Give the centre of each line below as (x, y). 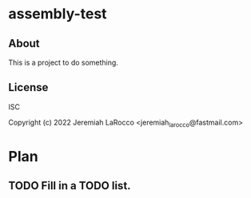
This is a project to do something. (63, 62)
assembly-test (58, 14)
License (28, 87)
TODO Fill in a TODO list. (70, 186)
